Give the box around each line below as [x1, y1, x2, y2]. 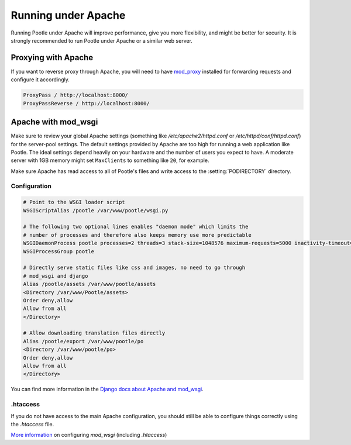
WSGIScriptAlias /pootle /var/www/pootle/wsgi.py [23, 207, 168, 213]
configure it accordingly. [11, 76, 70, 83]
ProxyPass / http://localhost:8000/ [23, 92, 129, 99]
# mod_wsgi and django [23, 272, 88, 279]
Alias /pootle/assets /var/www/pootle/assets [23, 281, 156, 288]
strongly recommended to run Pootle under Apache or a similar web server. [11, 37, 193, 44]
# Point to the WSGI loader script [23, 199, 125, 206]
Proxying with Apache [11, 53, 94, 63]
